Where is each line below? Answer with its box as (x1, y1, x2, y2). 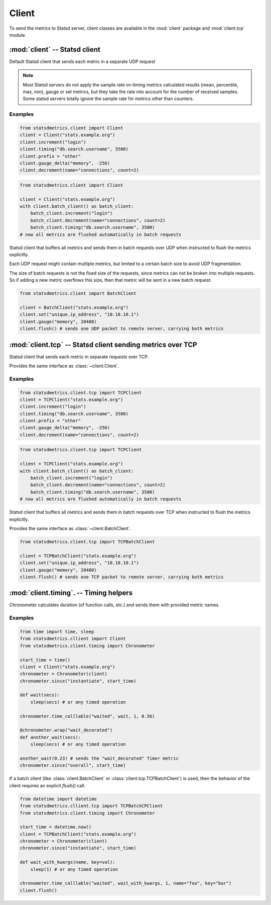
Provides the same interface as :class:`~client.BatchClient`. (9, 525, 131, 531)
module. (9, 32, 27, 38)
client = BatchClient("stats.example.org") (20, 304, 129, 310)
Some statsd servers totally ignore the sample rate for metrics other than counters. (23, 96, 194, 102)
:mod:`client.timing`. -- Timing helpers (9, 589, 133, 597)
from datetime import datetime (20, 796, 97, 802)
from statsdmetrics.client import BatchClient (20, 291, 137, 296)
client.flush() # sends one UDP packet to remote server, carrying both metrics (20, 326, 224, 332)
